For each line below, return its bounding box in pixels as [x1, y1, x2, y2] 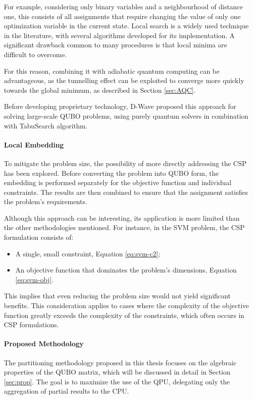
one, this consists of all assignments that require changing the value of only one [4, 11, 241, 21]
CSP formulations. [4, 319, 59, 330]
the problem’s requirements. [4, 196, 87, 207]
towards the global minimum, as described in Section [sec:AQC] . [4, 84, 196, 95]
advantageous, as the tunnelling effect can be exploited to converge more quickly [4, 75, 244, 85]
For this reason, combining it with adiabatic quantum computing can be [4, 65, 220, 76]
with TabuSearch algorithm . [4, 120, 88, 130]
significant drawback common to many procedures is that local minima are [4, 40, 227, 50]
